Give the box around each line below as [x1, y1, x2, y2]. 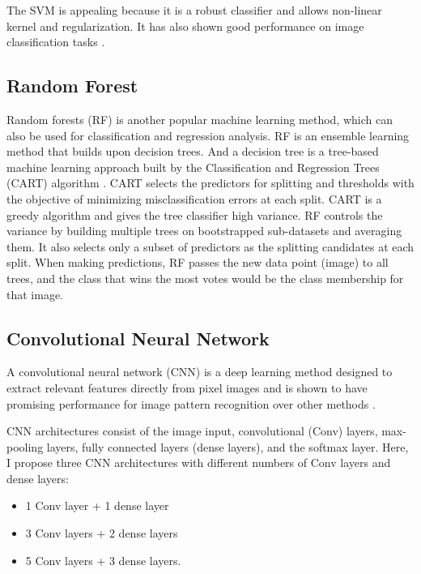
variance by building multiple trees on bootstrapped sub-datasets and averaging [6, 222, 402, 239]
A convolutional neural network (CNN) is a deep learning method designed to [6, 363, 393, 380]
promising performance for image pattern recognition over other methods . [6, 395, 376, 412]
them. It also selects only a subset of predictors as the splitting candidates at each [6, 238, 415, 255]
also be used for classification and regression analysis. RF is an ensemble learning [6, 126, 410, 143]
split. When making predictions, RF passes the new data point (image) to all [6, 254, 389, 271]
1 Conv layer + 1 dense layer [25, 497, 169, 514]
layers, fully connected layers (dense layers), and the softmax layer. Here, [46, 438, 409, 455]
